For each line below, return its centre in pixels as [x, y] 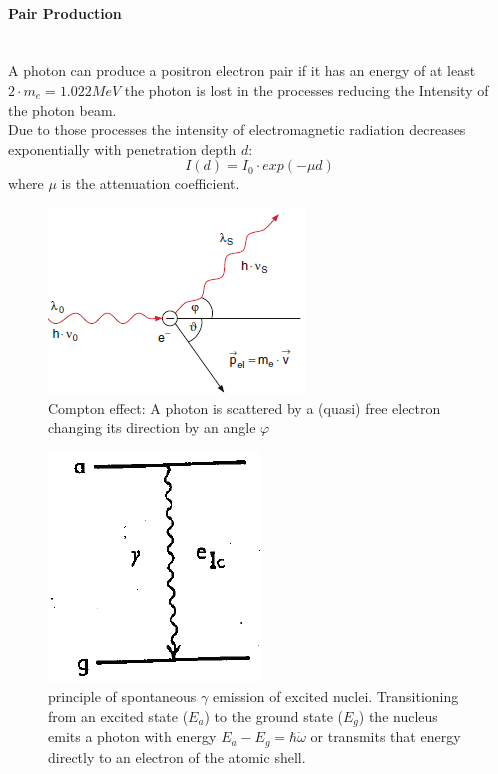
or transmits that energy [385, 736]
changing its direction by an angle [152, 427]
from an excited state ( [118, 715]
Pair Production [65, 12]
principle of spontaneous [122, 696]
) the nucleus [398, 715]
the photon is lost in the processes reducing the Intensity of [306, 89]
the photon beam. [62, 109]
